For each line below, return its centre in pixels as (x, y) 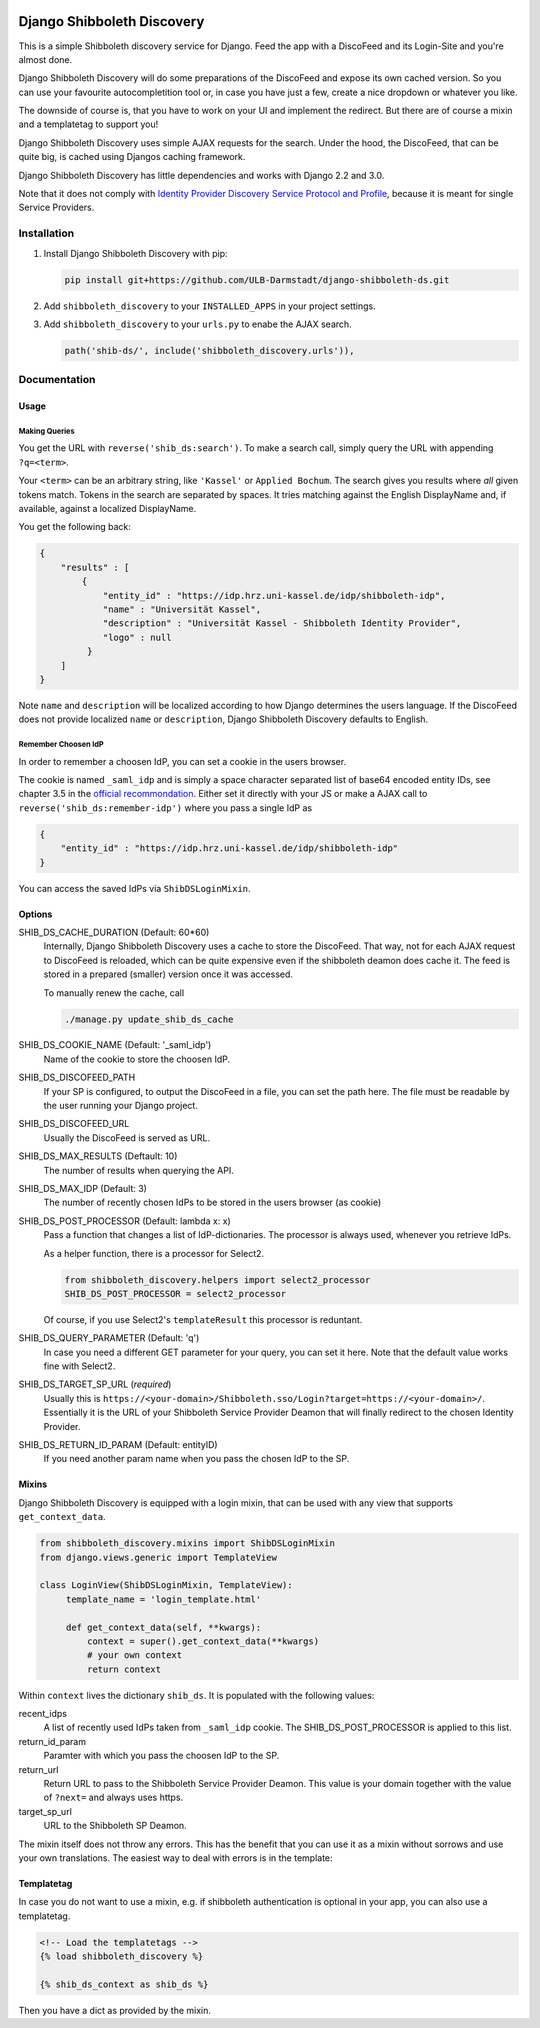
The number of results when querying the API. (138, 1170)
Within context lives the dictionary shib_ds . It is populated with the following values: (196, 1695)
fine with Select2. (79, 1366)
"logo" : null (137, 637)
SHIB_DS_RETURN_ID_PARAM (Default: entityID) (118, 1445)
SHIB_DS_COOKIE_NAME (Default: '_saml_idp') (115, 1045)
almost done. (45, 59)
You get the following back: (75, 527)
